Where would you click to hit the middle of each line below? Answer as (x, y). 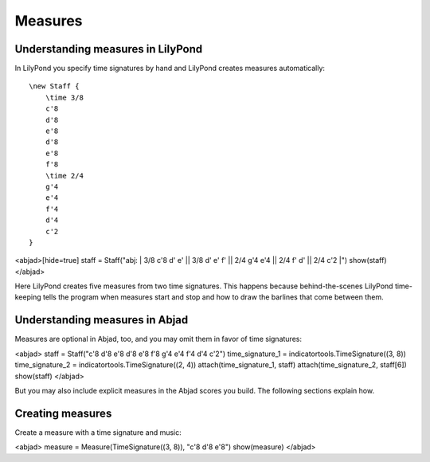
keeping (28, 297)
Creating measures (63, 413)
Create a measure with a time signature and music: (98, 432)
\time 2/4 (64, 176)
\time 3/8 (64, 97)
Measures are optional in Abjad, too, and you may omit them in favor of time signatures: (158, 339)
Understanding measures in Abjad (102, 320)
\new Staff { (54, 86)
